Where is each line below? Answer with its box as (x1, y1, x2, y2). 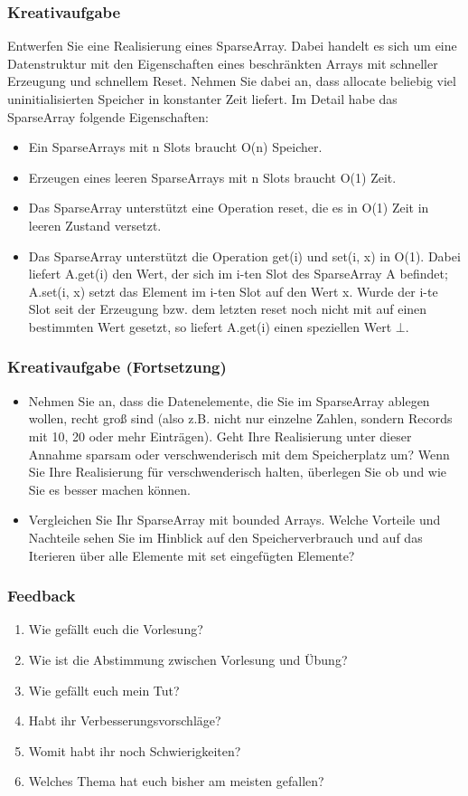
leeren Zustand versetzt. (28, 215, 162, 234)
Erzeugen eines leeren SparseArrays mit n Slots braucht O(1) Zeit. (28, 167, 397, 186)
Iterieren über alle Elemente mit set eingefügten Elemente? (28, 545, 355, 564)
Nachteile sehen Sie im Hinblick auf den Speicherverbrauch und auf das (28, 527, 423, 546)
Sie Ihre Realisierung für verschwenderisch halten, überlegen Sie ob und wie (28, 462, 447, 481)
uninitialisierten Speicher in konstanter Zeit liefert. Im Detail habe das (7, 90, 398, 108)
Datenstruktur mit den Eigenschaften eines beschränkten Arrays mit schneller (7, 53, 438, 72)
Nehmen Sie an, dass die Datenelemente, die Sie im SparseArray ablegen (28, 391, 430, 410)
